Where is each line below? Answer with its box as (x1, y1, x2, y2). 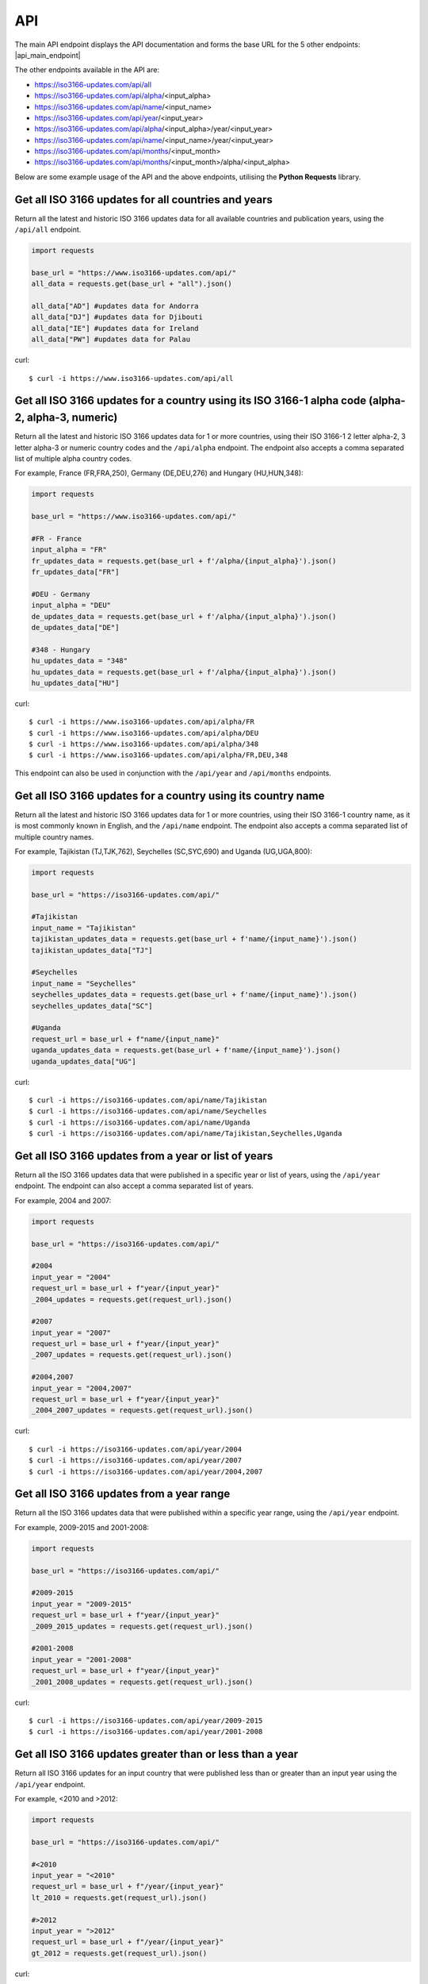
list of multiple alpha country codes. (14, 453, 132, 463)
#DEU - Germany (31, 590, 90, 598)
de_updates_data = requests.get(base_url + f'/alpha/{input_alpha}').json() (31, 612, 337, 621)
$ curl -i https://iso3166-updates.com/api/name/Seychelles (29, 1107, 267, 1116)
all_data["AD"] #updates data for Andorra (31, 302, 199, 311)
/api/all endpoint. (14, 225, 82, 234)
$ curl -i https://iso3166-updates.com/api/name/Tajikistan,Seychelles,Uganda (29, 1129, 342, 1138)
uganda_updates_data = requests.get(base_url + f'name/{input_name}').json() (31, 1046, 341, 1055)
